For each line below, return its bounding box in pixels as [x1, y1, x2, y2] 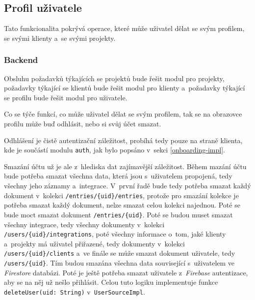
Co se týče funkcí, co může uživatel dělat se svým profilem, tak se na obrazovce [4, 109, 242, 119]
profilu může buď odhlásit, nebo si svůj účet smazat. [4, 118, 161, 128]
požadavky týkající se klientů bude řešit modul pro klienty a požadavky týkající [4, 83, 245, 93]
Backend [4, 54, 38, 66]
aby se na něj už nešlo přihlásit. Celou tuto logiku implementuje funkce [4, 277, 218, 287]
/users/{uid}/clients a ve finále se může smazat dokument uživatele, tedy [4, 248, 235, 258]
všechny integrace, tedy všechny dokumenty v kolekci [4, 219, 165, 229]
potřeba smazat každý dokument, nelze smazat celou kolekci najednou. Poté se [4, 200, 240, 210]
